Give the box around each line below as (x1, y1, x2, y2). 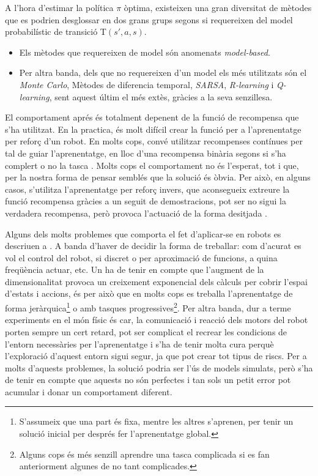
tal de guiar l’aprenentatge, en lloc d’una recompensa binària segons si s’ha (5, 146, 286, 159)
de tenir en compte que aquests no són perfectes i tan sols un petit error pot (5, 373, 291, 386)
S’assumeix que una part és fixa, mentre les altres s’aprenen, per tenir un (19, 415, 294, 428)
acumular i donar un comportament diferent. (5, 385, 172, 398)
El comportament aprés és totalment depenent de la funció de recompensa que (5, 111, 299, 124)
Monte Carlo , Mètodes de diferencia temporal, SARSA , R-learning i (19, 78, 274, 91)
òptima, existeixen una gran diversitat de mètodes (124, 1, 312, 13)
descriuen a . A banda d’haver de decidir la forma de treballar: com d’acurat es (5, 239, 301, 252)
